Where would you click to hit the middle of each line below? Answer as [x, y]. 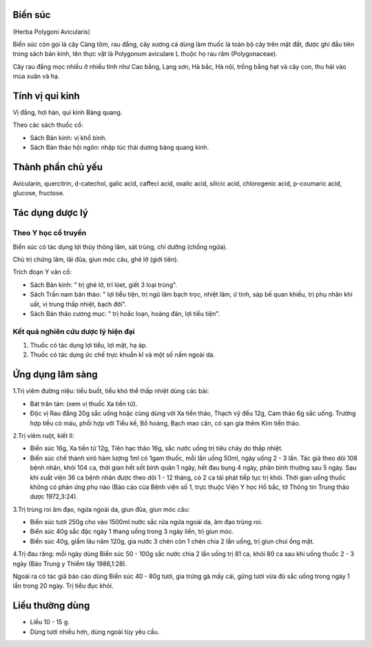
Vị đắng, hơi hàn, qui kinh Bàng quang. [68, 112]
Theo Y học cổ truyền [50, 233]
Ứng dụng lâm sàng [55, 375]
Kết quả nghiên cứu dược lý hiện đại [74, 331]
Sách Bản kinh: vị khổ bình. [68, 137]
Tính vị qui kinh [46, 96]
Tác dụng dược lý [51, 213]
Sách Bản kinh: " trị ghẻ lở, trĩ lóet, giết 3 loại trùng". [104, 285]
